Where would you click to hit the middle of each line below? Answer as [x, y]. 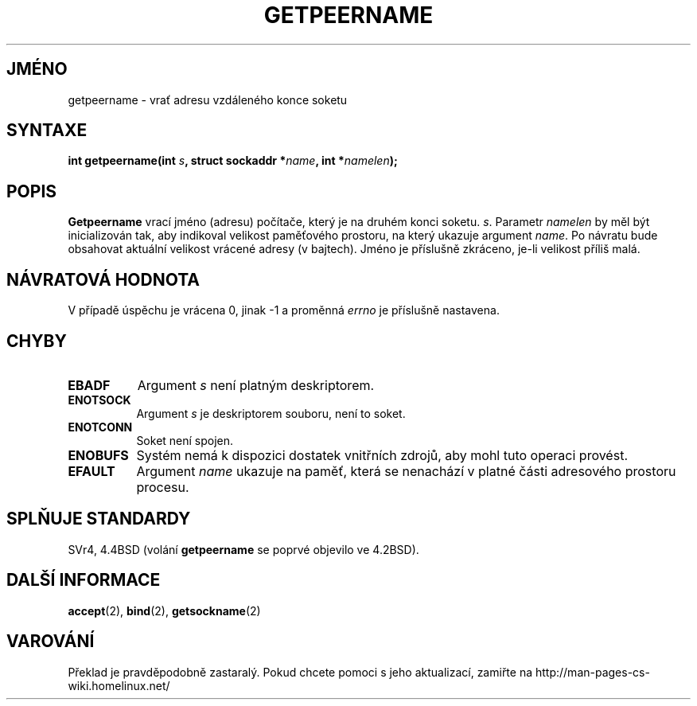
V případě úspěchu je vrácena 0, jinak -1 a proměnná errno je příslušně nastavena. [284, 310]
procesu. [163, 487]
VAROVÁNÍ [51, 642]
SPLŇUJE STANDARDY [99, 519]
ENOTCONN [100, 427]
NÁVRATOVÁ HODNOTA [103, 279]
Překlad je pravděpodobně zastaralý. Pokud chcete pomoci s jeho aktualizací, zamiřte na [300, 672]
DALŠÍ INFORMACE [84, 580]
